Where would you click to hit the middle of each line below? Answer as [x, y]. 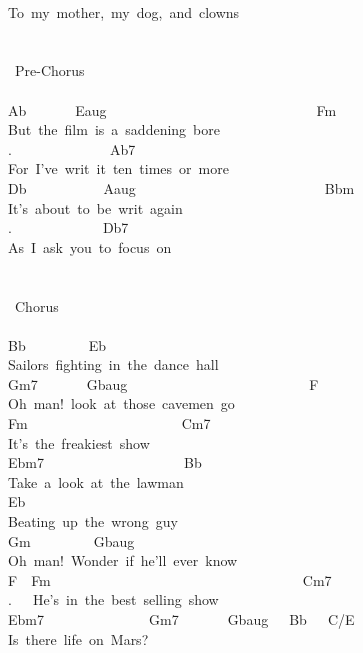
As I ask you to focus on [90, 246]
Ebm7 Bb [105, 462]
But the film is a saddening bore [114, 129]
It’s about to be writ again [95, 207]
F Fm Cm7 [170, 579]
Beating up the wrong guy [93, 521]
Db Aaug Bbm [181, 187]
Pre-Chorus [49, 70]
